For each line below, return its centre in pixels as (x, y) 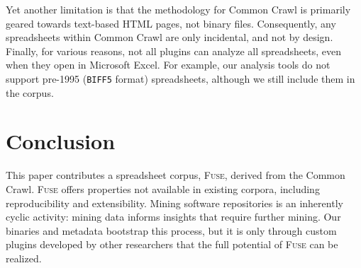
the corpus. (30, 92)
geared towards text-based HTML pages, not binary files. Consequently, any (171, 23)
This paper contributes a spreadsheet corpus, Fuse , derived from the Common (176, 175)
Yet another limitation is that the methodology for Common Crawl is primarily (178, 9)
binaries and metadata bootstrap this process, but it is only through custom (171, 230)
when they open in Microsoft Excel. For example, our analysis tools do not (168, 65)
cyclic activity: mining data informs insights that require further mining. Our (173, 217)
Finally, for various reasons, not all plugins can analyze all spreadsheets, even (174, 51)
